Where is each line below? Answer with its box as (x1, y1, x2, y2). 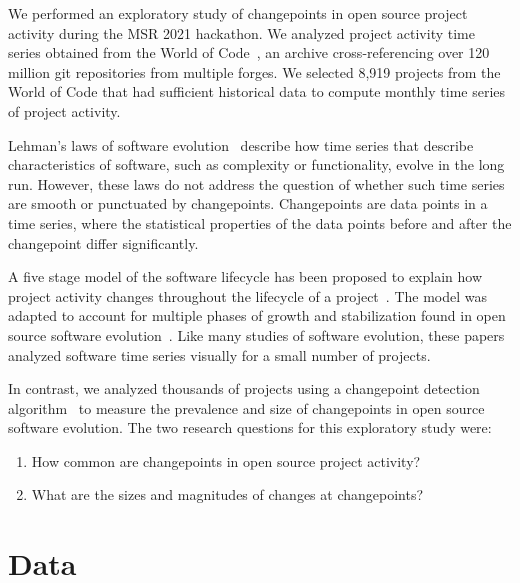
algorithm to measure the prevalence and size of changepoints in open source (8, 397, 485, 418)
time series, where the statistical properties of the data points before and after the (8, 212, 512, 233)
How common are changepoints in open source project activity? (31, 450, 421, 471)
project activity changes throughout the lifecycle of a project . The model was (8, 285, 487, 306)
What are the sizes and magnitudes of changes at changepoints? (31, 484, 424, 505)
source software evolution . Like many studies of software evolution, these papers (8, 324, 505, 345)
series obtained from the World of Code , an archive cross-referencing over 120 (8, 42, 490, 63)
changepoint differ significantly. (8, 232, 199, 253)
